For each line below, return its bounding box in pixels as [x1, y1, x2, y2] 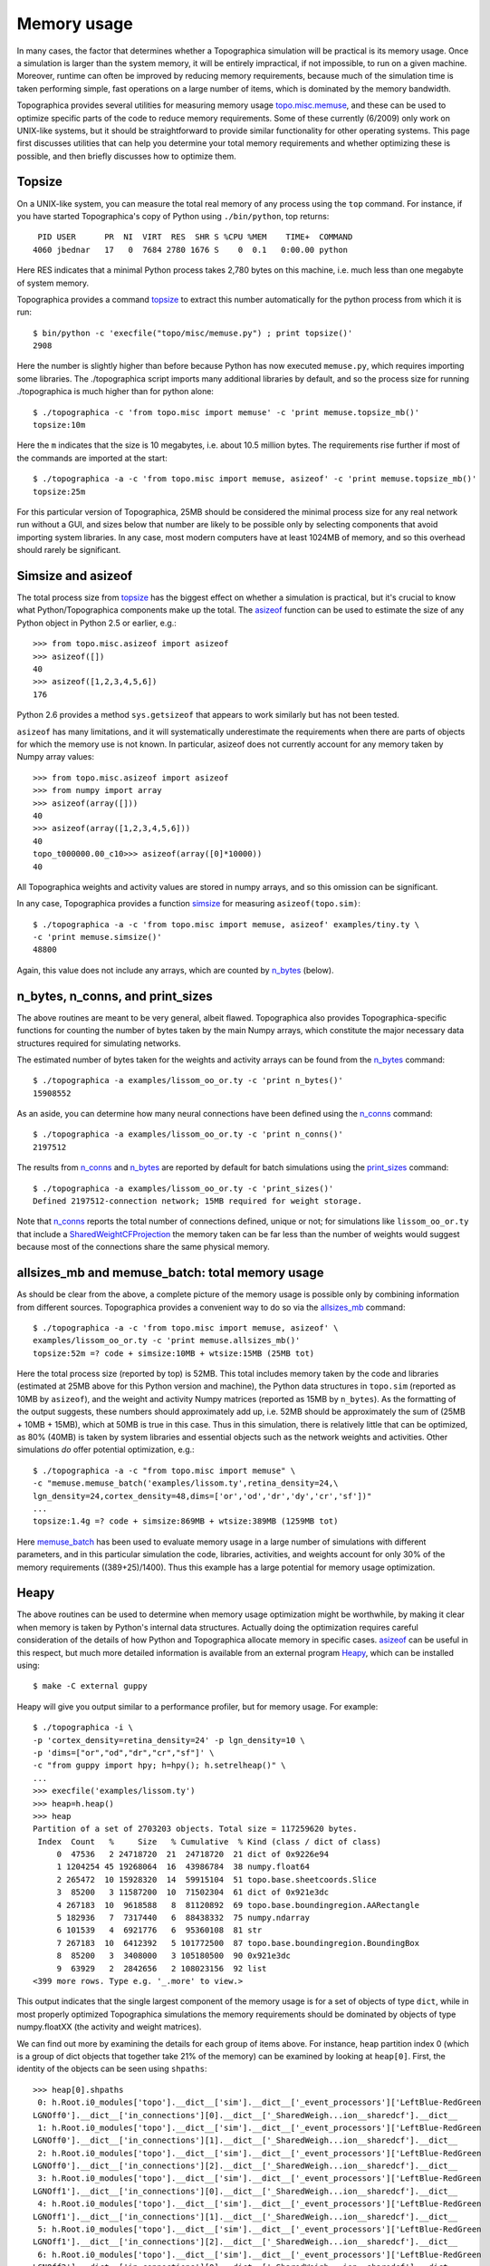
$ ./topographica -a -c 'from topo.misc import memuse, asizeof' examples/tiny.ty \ [33, 919, 420, 929]
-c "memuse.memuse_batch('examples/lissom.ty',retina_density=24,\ [33, 1478, 339, 1488]
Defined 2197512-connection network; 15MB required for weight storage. [33, 1196, 362, 1206]
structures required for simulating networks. [16, 1038, 181, 1049]
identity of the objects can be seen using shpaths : [16, 2063, 207, 2075]
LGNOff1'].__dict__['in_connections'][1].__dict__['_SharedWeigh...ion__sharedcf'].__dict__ [33, 2212, 458, 2222]
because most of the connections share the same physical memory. [16, 1242, 271, 1253]
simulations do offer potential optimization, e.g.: [16, 1444, 195, 1455]
